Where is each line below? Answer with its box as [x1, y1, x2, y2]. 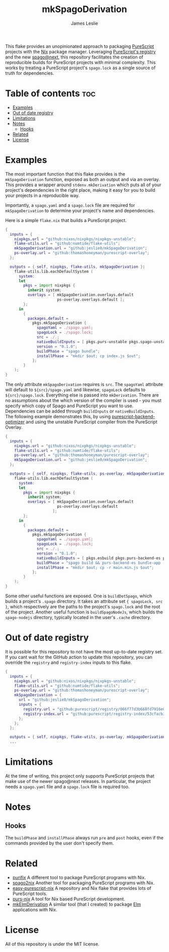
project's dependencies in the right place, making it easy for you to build [5, 187, 155, 193]
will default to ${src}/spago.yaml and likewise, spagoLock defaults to [5, 386, 146, 393]
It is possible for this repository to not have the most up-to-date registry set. [5, 648, 163, 654]
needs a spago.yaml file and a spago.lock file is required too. [5, 783, 130, 790]
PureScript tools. [12, 890, 48, 897]
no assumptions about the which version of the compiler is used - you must [5, 397, 162, 403]
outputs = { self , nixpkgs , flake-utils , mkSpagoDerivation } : [10, 264, 145, 269]
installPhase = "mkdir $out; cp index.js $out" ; [37, 353, 141, 359]
